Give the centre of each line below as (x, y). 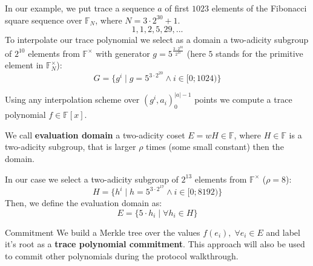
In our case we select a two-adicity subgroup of (92, 179)
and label (283, 232)
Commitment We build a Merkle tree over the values (103, 232)
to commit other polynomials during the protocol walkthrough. (122, 256)
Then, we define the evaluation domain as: (84, 203)
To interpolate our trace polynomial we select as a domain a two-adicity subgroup (157, 40)
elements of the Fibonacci (259, 8)
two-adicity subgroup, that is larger (71, 147)
